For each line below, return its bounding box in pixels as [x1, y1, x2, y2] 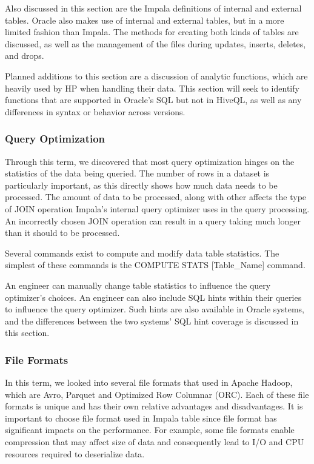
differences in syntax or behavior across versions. [5, 105, 185, 118]
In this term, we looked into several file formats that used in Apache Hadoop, [5, 376, 293, 389]
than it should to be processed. [5, 226, 120, 239]
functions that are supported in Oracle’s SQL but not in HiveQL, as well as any [5, 93, 302, 106]
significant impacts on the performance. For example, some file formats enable [5, 423, 295, 436]
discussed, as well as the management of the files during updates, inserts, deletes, [5, 37, 306, 50]
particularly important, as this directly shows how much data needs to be [5, 178, 278, 191]
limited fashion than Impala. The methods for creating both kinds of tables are [5, 25, 299, 38]
